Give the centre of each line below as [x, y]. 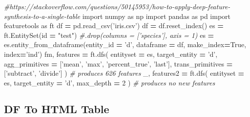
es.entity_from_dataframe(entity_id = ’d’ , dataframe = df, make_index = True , [125, 44]
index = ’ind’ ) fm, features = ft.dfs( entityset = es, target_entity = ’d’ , [111, 54]
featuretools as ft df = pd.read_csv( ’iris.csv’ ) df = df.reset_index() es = [114, 25]
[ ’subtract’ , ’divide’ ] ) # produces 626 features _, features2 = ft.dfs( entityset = [124, 73]
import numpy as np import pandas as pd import [156, 16]
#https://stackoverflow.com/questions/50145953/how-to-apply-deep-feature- [117, 6]
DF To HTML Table [57, 109]
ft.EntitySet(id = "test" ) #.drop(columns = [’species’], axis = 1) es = [109, 35]
